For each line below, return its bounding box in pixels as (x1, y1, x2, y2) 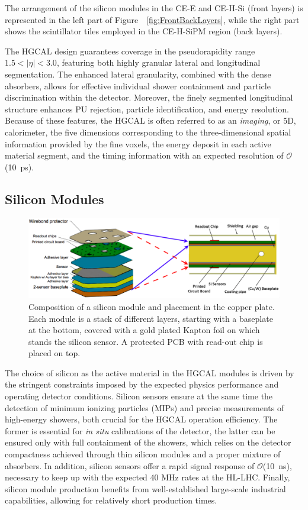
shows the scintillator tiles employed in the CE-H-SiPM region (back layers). (5, 25, 283, 37)
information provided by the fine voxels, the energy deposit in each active (5, 137, 271, 150)
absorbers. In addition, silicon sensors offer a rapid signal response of (5, 459, 255, 472)
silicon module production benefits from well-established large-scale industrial (5, 482, 286, 495)
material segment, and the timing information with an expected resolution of (5, 149, 284, 162)
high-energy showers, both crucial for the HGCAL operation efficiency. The (5, 413, 278, 425)
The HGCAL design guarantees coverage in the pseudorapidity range (5, 44, 255, 57)
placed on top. (28, 347, 81, 359)
